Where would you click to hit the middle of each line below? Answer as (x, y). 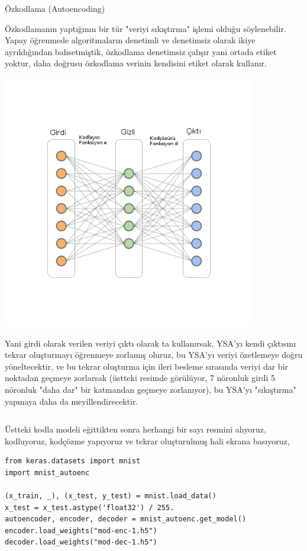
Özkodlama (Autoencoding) (55, 8)
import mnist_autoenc (47, 472)
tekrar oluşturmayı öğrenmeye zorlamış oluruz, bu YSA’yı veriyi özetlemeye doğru (154, 355)
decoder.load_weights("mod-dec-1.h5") (81, 542)
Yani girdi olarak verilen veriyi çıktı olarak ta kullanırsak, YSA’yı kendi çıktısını (151, 343)
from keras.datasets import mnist (73, 461)
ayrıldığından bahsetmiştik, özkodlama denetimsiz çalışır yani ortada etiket (141, 51)
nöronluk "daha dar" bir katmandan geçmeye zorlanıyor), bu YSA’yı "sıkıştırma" (151, 389)
